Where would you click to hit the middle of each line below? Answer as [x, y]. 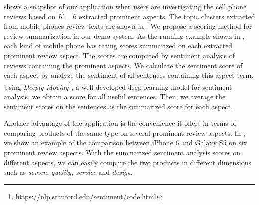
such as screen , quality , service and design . [68, 172]
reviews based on [30, 16]
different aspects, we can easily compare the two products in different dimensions [128, 162]
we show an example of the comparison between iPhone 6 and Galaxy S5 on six [126, 142]
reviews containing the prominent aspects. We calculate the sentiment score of [123, 65]
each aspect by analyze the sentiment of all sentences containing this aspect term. [129, 75]
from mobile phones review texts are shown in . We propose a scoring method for [128, 26]
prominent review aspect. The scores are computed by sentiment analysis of [119, 55]
